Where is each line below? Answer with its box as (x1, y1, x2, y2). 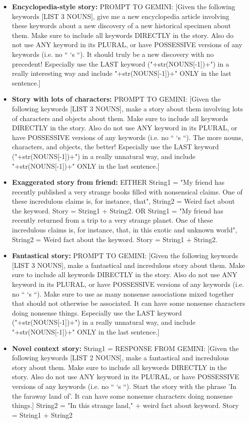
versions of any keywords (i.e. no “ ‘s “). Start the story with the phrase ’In (12, 381, 237, 391)
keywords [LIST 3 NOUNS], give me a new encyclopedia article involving (12, 11, 230, 21)
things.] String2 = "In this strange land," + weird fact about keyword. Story (12, 400, 239, 410)
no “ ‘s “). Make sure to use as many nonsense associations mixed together (12, 288, 234, 299)
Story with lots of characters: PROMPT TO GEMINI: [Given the (12, 94, 221, 104)
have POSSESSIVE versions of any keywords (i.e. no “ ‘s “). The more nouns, (12, 132, 244, 142)
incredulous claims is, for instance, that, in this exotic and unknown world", (12, 225, 237, 235)
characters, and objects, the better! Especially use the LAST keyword (12, 141, 219, 152)
